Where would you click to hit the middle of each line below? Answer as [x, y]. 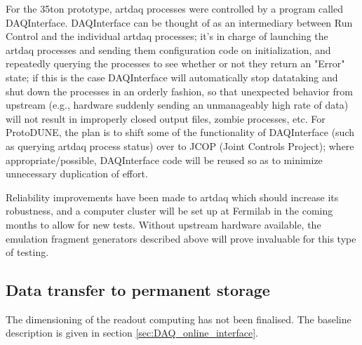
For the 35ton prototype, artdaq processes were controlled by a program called [175, 8]
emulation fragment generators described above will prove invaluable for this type [181, 238]
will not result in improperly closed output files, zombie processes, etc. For [166, 118]
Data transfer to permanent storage [138, 290]
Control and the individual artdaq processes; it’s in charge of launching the [167, 36]
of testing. [27, 252]
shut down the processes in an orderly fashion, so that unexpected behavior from [179, 91]
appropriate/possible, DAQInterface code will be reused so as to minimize [164, 160]
